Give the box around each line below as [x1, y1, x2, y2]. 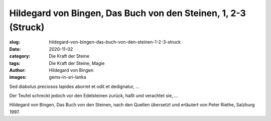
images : [9, 74, 27, 80]
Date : [9, 46, 21, 52]
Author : [9, 67, 26, 73]
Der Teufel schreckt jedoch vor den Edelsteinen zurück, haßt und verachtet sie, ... [9, 93, 178, 99]
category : [9, 53, 31, 59]
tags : [9, 60, 21, 66]
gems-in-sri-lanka [49, 74, 86, 80]
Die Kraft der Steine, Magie [49, 60, 105, 66]
